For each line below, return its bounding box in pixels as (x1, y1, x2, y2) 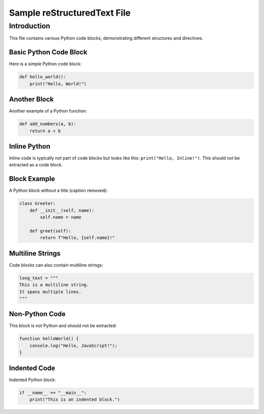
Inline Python (9, 142, 51, 150)
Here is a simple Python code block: (9, 61, 82, 67)
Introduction (9, 22, 50, 30)
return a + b (29, 128, 61, 134)
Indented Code (9, 364, 56, 372)
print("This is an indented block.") (29, 397, 120, 402)
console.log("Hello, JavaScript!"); (29, 343, 117, 348)
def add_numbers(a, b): (19, 121, 77, 127)
